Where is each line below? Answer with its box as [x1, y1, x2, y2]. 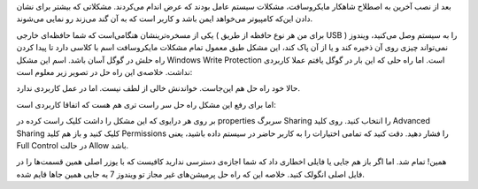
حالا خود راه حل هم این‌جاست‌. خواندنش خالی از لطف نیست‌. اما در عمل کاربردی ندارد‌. [16, 83, 301, 94]
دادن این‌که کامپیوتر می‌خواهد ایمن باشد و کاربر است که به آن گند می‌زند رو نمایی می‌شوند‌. [16, 13, 313, 24]
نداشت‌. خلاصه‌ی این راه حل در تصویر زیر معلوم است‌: [16, 66, 193, 77]
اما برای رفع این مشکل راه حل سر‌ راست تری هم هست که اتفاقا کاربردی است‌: [16, 99, 276, 110]
